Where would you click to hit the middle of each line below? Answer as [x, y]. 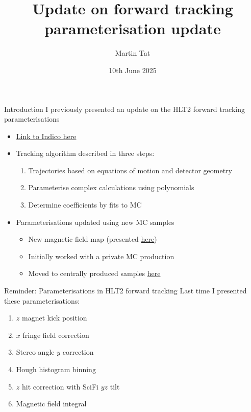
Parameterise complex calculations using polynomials [111, 187]
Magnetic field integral [51, 404]
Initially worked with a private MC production [101, 256]
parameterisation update [133, 28]
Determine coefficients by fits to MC [85, 205]
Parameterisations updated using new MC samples [95, 222]
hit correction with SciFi [60, 386]
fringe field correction [56, 335]
